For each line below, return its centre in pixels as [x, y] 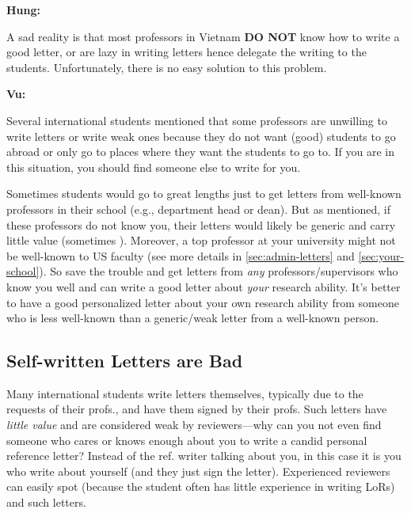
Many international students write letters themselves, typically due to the [185, 393]
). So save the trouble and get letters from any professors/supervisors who [219, 271]
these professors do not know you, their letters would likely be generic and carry [201, 224]
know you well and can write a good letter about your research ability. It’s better [204, 286]
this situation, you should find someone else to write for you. [154, 167]
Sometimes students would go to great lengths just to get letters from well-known [204, 194]
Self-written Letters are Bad [125, 361]
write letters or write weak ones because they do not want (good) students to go [201, 136]
